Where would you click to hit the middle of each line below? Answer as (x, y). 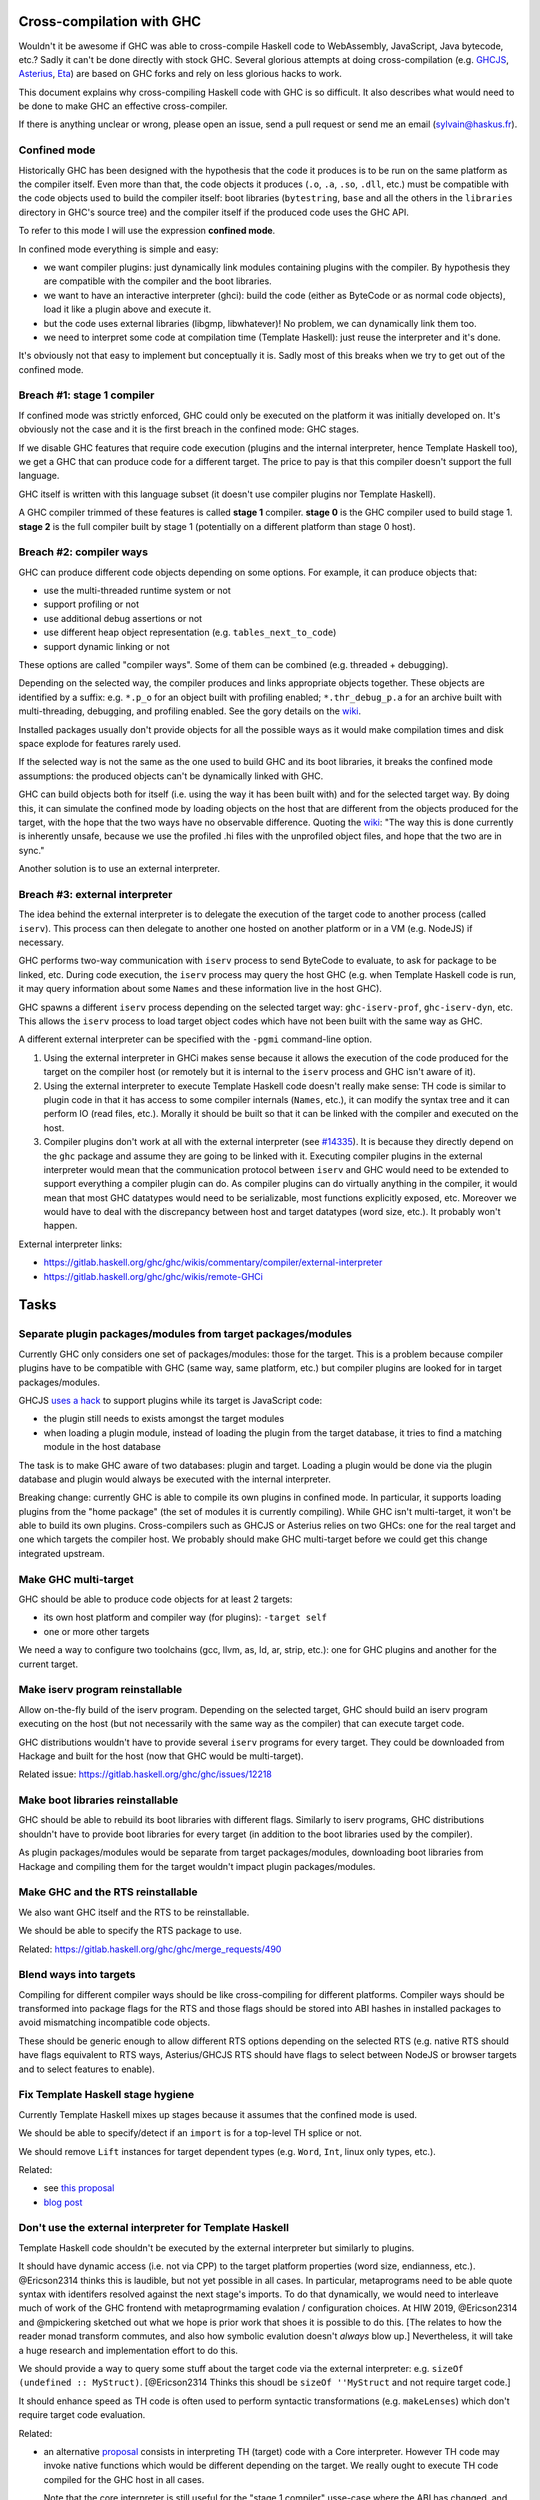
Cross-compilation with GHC (110, 21)
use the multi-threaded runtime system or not (137, 591)
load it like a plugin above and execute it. (127, 309)
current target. (48, 1664)
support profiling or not (91, 604)
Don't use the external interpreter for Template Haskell (154, 2228)
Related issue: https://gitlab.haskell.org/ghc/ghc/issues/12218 (145, 1774)
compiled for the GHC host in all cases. (124, 2479)
